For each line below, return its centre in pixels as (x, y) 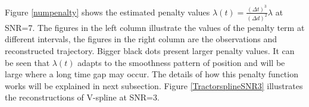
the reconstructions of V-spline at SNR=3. (82, 97)
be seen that (27, 62)
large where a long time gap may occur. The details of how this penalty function (152, 74)
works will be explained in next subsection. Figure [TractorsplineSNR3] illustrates (154, 85)
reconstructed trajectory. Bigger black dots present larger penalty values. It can (150, 50)
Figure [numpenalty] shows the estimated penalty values (107, 12)
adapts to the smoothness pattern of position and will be (181, 62)
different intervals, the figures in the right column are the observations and (141, 39)
